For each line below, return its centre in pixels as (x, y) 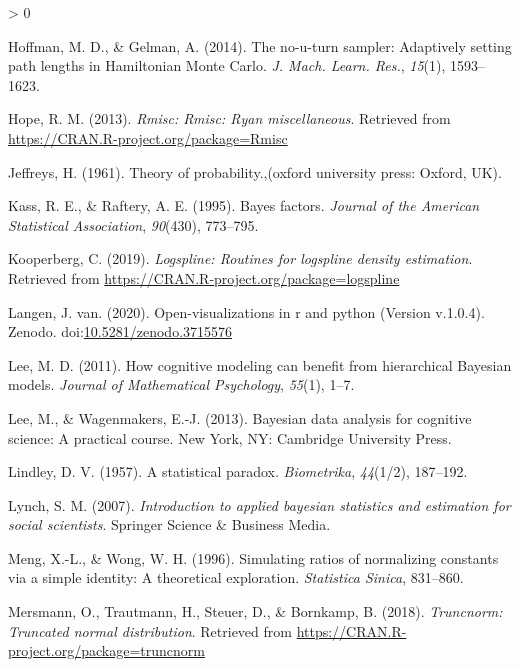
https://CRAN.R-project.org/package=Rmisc (148, 137)
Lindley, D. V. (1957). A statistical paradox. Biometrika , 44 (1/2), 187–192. (238, 471)
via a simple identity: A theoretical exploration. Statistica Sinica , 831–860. (236, 577)
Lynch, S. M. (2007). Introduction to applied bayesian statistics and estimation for (259, 504)
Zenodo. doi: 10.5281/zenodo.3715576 (120, 331)
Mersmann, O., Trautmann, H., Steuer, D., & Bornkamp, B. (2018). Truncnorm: (255, 611)
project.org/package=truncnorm (106, 650)
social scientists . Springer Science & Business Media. (169, 524)
